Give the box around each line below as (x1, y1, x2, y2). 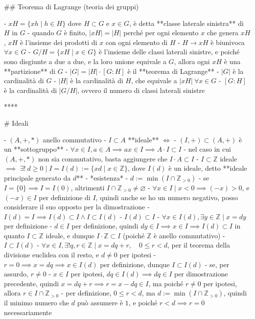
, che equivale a (131, 75, 177, 86)
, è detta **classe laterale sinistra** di (129, 18, 244, 28)
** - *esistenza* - (76, 172, 128, 182)
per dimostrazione (174, 269, 228, 279)
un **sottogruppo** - (4, 144, 69, 154)
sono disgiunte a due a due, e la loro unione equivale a (4, 56, 166, 66)
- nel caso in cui (184, 144, 231, 154)
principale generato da (4, 172, 71, 182)
